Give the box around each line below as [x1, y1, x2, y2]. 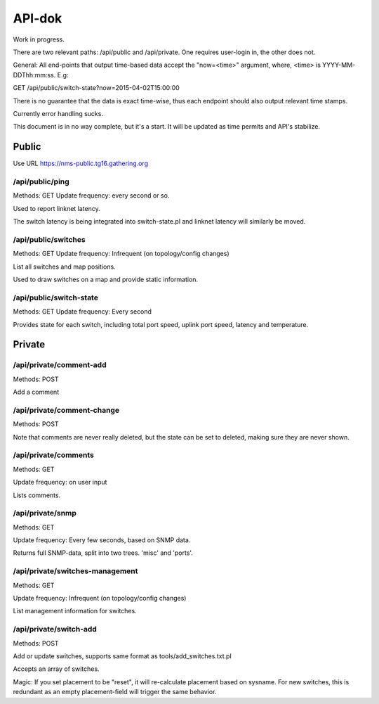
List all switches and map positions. [13, 262, 116, 271]
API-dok [13, 11, 62, 26]
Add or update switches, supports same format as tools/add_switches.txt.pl [13, 651, 232, 660]
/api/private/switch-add [13, 625, 98, 634]
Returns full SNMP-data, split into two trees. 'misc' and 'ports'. [13, 549, 193, 557]
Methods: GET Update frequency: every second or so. [13, 191, 170, 200]
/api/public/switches [13, 234, 86, 244]
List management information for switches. [13, 607, 137, 615]
